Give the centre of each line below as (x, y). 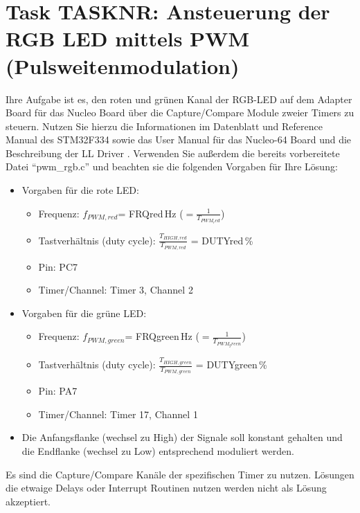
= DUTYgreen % (231, 364)
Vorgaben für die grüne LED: (84, 313)
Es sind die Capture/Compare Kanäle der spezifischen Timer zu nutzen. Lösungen (180, 474)
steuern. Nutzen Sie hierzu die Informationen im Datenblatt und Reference (164, 126)
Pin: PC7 (58, 266)
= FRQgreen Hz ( (162, 336)
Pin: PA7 (58, 391)
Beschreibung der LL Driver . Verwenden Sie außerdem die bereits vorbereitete (173, 153)
